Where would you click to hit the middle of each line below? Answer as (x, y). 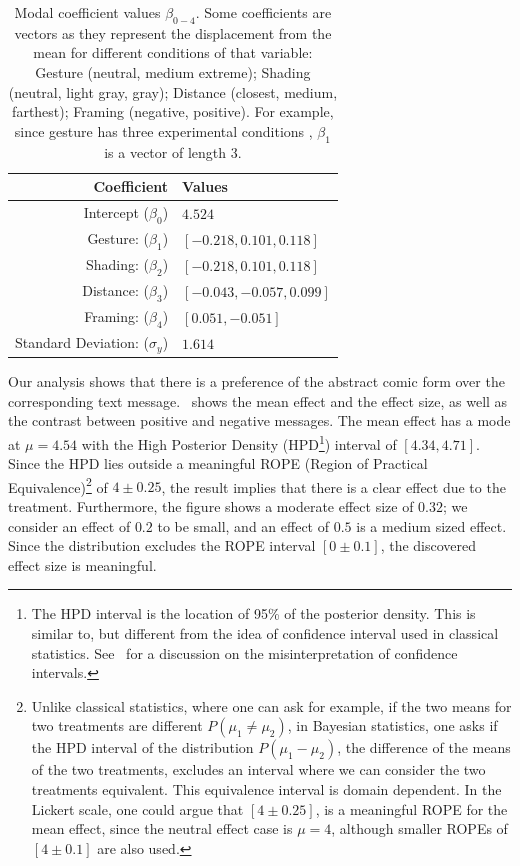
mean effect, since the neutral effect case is (162, 828)
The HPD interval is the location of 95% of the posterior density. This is (253, 613)
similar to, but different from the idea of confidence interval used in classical (265, 633)
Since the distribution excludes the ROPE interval (162, 545)
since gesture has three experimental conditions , (163, 130)
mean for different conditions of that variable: (173, 52)
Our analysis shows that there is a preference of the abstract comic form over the (256, 381)
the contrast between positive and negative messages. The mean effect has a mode (259, 420)
